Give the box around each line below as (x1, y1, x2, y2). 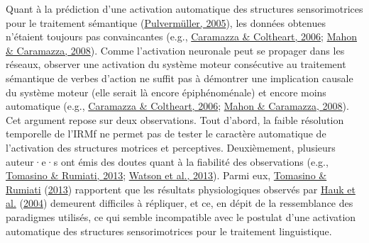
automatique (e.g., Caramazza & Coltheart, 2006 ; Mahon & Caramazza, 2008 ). (6, 98, 349, 113)
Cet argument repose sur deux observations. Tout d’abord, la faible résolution (6, 112, 344, 127)
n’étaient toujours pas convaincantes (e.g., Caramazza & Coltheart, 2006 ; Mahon (6, 29, 358, 44)
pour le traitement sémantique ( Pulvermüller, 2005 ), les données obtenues (6, 15, 326, 30)
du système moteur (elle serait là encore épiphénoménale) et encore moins (6, 84, 326, 99)
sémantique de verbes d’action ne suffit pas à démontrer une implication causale (6, 70, 353, 85)
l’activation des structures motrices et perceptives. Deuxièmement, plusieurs (6, 140, 336, 154)
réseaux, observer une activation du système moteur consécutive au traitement (6, 57, 346, 72)
